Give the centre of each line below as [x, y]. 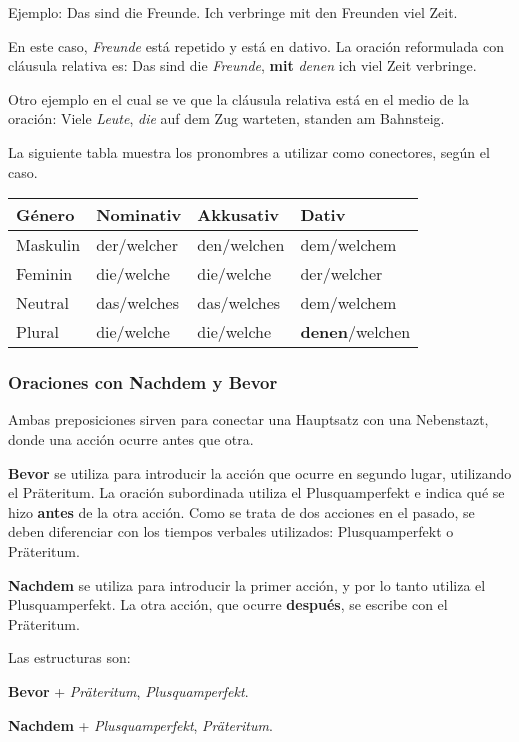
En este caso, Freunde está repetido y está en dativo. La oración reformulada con [256, 45]
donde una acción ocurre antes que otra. [131, 438]
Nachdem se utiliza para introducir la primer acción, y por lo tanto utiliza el [247, 584]
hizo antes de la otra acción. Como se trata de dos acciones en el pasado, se [241, 511]
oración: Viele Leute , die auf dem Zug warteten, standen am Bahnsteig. [226, 118]
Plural [37, 332]
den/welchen [241, 245]
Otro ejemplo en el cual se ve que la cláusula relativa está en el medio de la [239, 98]
